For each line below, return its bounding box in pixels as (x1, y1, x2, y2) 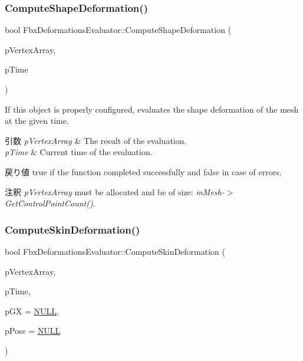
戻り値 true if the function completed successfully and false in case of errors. (5, 165, 282, 178)
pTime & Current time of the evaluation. (5, 146, 153, 158)
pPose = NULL (5, 324, 61, 337)
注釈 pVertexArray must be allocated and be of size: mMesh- (5, 185, 225, 198)
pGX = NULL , (5, 304, 59, 317)
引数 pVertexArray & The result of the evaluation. (5, 134, 187, 146)
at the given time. (5, 114, 69, 127)
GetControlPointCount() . (5, 197, 95, 209)
